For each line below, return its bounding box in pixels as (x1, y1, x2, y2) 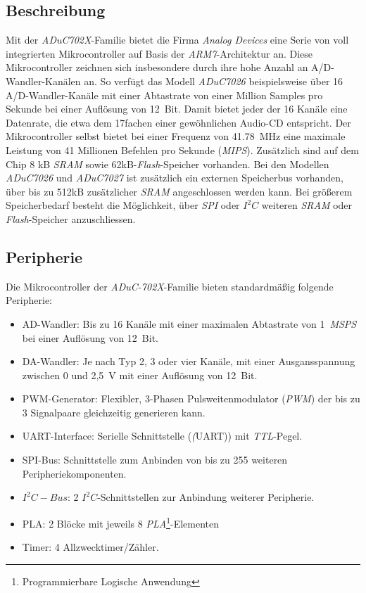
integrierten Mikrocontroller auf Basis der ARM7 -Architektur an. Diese (6, 46, 313, 60)
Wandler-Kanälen (6, 73, 81, 88)
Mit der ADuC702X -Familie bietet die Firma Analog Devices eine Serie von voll (6, 32, 349, 47)
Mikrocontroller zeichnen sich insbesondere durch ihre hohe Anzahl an (6, 60, 308, 75)
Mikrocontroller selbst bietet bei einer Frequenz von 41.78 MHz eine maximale (6, 129, 346, 144)
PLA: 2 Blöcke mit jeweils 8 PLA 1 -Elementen (22, 514, 219, 530)
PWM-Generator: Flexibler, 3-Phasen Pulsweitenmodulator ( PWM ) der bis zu (22, 391, 360, 406)
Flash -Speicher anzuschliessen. (6, 211, 136, 226)
